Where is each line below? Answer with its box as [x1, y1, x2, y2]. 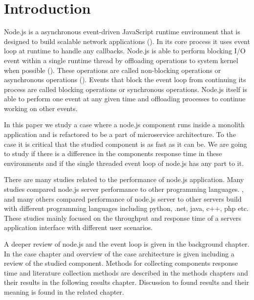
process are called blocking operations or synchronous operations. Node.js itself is [4, 84, 247, 94]
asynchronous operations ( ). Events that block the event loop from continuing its [4, 74, 246, 85]
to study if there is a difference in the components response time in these [4, 148, 222, 159]
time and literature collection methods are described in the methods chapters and [4, 267, 248, 277]
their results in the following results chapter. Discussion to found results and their [4, 277, 249, 287]
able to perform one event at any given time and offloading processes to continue [4, 93, 246, 104]
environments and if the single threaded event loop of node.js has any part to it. [4, 158, 244, 168]
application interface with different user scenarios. [4, 222, 153, 232]
